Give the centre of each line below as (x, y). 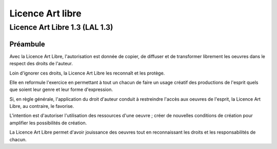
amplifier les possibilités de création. (48, 123)
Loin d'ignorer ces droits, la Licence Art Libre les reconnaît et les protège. (87, 73)
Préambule (27, 44)
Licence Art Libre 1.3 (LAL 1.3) (61, 27)
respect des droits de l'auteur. (41, 64)
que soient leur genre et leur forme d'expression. (61, 89)
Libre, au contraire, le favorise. (42, 106)
